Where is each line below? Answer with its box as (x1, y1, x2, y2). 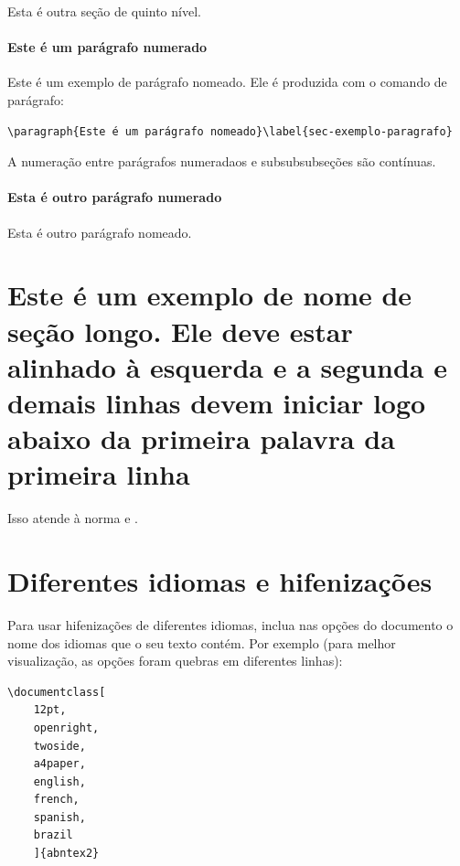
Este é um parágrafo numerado (7, 37, 208, 57)
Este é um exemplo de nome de (7, 276, 412, 314)
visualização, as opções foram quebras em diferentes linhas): (7, 651, 343, 670)
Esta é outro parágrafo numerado (7, 187, 222, 207)
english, (33, 775, 86, 788)
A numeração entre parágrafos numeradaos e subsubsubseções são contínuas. (7, 152, 436, 171)
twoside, (33, 739, 86, 753)
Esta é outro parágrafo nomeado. (7, 222, 192, 241)
